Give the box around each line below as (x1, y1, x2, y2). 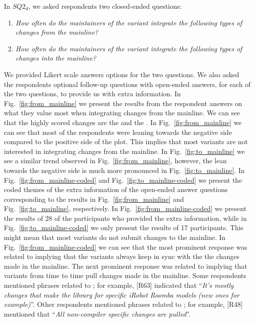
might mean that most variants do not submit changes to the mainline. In (4, 232, 226, 242)
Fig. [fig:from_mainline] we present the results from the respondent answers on (4, 98, 242, 108)
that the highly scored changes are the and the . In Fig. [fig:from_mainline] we (4, 117, 242, 127)
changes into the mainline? (15, 53, 96, 63)
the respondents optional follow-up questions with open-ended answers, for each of (4, 79, 251, 89)
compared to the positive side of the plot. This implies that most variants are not (4, 136, 248, 147)
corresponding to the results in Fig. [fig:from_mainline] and (4, 193, 184, 204)
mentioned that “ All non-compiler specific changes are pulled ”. (4, 308, 191, 319)
